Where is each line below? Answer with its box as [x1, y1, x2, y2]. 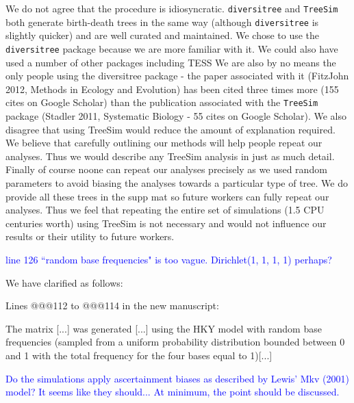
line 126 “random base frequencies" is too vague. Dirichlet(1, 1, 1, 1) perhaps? [5, 252, 332, 266]
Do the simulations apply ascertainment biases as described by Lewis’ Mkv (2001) [5, 371, 349, 385]
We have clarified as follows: [5, 275, 123, 289]
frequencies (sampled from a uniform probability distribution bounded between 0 [5, 335, 345, 349]
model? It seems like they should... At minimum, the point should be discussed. [5, 385, 340, 399]
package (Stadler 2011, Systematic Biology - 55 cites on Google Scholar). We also [5, 109, 346, 122]
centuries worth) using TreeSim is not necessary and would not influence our [5, 216, 327, 230]
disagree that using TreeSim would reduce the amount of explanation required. [5, 122, 336, 136]
